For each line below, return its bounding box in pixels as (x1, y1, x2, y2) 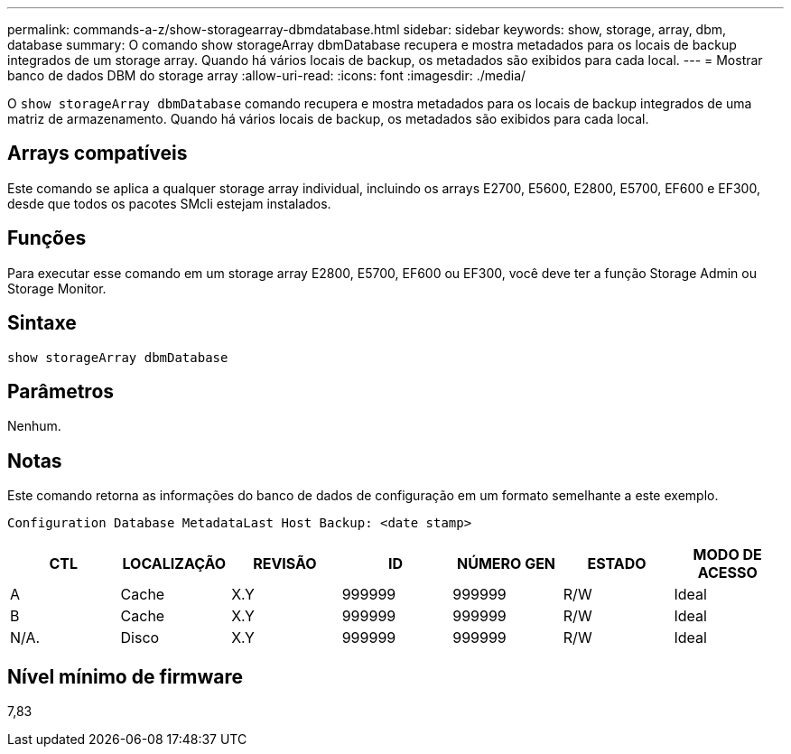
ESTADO (587, 554, 647, 573)
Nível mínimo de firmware (7, 665, 244, 688)
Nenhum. (7, 418, 61, 434)
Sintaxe (7, 312, 77, 335)
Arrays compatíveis (7, 142, 188, 165)
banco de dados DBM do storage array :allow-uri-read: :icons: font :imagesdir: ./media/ (7, 68, 526, 83)
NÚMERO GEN (456, 554, 556, 573)
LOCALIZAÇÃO (122, 554, 227, 573)
